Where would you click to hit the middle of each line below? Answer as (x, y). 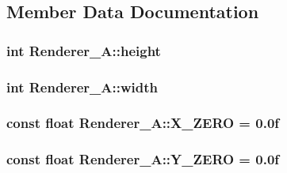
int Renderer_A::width (82, 86)
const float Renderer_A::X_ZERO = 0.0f (143, 123)
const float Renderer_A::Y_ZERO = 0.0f (143, 159)
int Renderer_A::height (84, 50)
